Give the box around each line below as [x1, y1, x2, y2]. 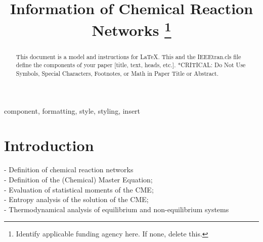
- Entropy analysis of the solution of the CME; [4, 194, 149, 205]
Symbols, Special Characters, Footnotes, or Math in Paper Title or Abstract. [16, 69, 218, 77]
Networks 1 [92, 18, 171, 40]
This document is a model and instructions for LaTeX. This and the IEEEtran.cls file [16, 52, 241, 61]
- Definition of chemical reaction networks [4, 164, 134, 175]
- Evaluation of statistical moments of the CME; [4, 184, 154, 195]
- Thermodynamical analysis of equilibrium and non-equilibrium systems [4, 204, 229, 214]
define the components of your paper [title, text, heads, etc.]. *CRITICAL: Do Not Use [16, 61, 246, 69]
